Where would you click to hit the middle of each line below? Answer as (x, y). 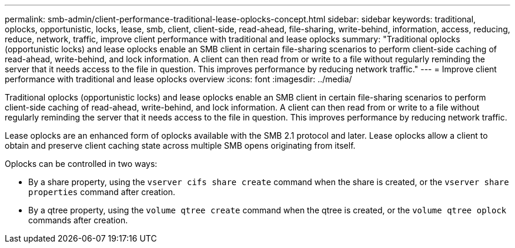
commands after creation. (78, 220)
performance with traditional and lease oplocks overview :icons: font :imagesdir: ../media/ (178, 79)
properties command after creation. (102, 192)
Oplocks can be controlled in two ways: (81, 164)
